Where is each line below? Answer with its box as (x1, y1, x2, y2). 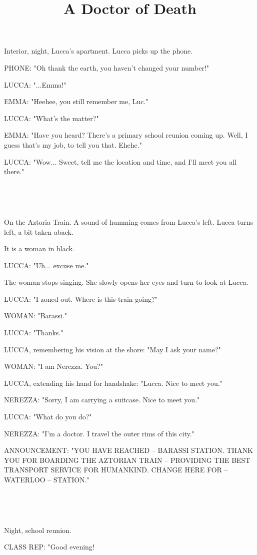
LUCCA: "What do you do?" (4, 411, 92, 422)
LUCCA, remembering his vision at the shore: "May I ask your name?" (4, 344, 221, 354)
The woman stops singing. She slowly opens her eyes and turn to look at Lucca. (4, 277, 248, 287)
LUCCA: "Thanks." (4, 327, 63, 338)
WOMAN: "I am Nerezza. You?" (4, 361, 103, 371)
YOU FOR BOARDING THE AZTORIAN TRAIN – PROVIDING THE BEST (4, 454, 250, 465)
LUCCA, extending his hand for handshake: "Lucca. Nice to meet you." (4, 377, 222, 388)
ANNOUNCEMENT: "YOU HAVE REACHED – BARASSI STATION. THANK (4, 445, 253, 455)
